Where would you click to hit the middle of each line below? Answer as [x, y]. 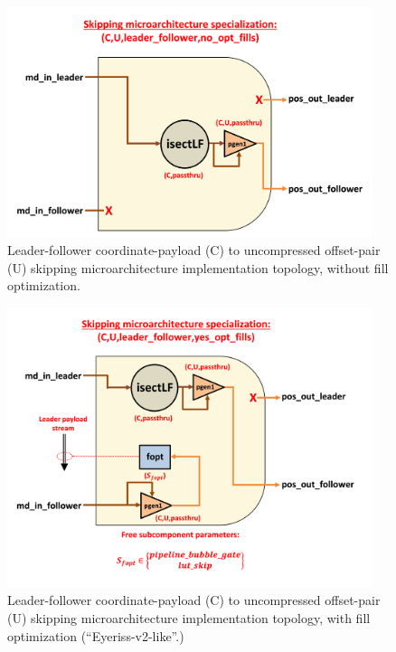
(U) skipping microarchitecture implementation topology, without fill [198, 267]
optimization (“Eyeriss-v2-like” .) [96, 635]
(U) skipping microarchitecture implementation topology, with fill [189, 618]
